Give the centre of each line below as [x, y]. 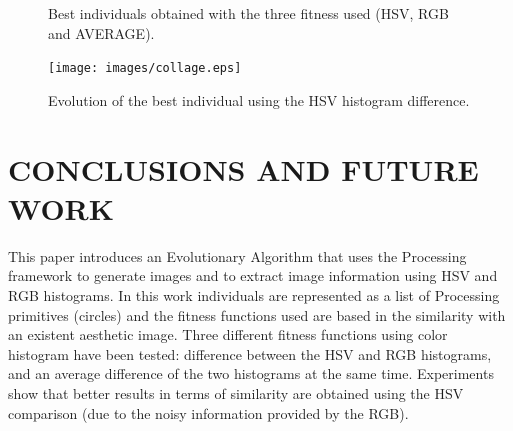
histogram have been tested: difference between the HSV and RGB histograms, [250, 353]
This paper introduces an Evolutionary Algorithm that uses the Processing [237, 255]
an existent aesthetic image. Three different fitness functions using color [228, 334]
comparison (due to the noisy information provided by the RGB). [208, 412]
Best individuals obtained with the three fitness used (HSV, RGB [248, 13]
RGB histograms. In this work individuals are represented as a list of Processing [254, 294]
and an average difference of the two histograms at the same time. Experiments [251, 373]
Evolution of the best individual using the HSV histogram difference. [259, 99]
